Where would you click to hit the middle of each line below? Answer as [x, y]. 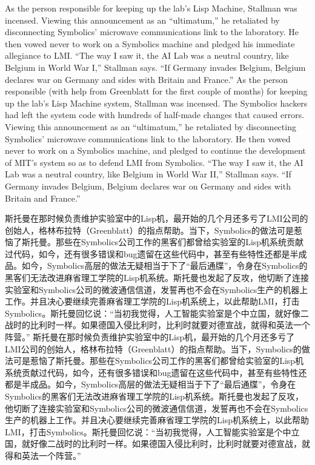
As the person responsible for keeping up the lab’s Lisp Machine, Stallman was [151, 8]
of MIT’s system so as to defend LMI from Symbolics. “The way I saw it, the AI [154, 162]
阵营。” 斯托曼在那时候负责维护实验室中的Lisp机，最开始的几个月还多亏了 [150, 337]
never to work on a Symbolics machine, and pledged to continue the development [155, 150]
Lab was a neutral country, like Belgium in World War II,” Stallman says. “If [148, 174]
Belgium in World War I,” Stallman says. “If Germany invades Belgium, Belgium [155, 67]
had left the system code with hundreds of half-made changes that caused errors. [155, 115]
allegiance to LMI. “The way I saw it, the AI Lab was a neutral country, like [147, 55]
